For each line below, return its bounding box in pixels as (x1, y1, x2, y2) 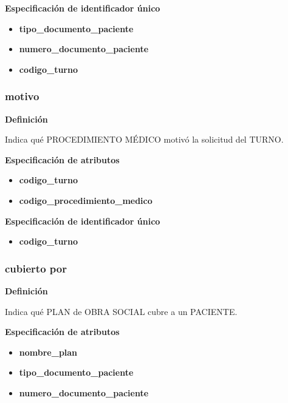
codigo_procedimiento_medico (19, 194, 153, 206)
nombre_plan (19, 345, 78, 358)
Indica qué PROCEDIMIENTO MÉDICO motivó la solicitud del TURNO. (5, 133, 284, 146)
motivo (5, 89, 39, 104)
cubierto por (5, 260, 67, 276)
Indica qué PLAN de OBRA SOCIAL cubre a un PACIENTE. (5, 305, 238, 317)
